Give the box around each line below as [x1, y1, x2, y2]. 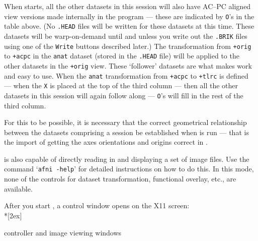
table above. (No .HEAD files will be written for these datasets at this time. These [4, 21, 254, 31]
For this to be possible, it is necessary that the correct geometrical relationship [4, 117, 247, 128]
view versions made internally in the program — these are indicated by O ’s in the [4, 11, 254, 21]
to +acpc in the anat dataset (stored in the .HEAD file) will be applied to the [4, 50, 239, 61]
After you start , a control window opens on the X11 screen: [4, 200, 190, 211]
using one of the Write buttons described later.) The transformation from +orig [4, 40, 251, 51]
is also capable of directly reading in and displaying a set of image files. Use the [4, 153, 249, 164]
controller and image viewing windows [4, 227, 122, 237]
